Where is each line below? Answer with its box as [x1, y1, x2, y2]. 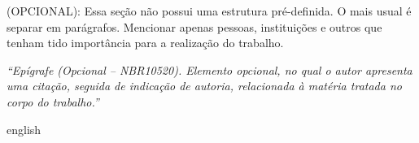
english [7, 120, 41, 137]
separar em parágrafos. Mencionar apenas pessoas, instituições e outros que [7, 18, 382, 35]
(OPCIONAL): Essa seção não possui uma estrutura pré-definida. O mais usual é [7, 2, 412, 19]
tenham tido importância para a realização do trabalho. [7, 34, 284, 51]
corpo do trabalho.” [7, 93, 99, 110]
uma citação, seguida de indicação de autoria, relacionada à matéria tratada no [7, 77, 402, 94]
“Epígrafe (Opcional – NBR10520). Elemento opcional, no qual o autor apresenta [7, 61, 412, 78]
